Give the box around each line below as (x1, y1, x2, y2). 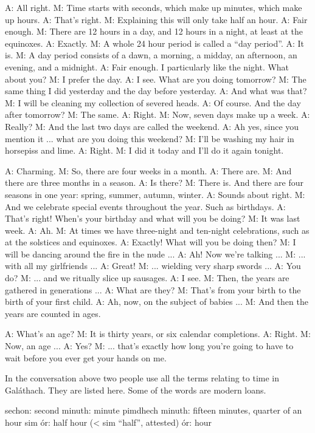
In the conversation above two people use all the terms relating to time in (5, 372, 280, 384)
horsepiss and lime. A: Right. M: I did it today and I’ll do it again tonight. (5, 144, 284, 157)
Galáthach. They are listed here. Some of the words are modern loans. (5, 383, 266, 396)
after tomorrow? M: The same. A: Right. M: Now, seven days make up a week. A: (5, 108, 310, 121)
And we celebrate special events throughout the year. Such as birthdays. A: (5, 200, 286, 213)
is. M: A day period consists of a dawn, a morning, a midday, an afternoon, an (5, 49, 297, 61)
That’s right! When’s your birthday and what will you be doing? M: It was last (5, 212, 300, 225)
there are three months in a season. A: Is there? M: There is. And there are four (5, 176, 304, 189)
